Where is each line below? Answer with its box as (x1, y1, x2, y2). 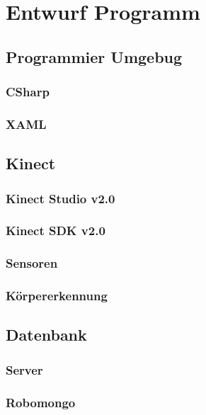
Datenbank (6, 324, 87, 346)
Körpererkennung (6, 287, 108, 305)
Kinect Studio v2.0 (6, 189, 115, 207)
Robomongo (6, 393, 76, 411)
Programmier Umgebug (6, 45, 183, 67)
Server (6, 360, 43, 378)
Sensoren (6, 254, 58, 272)
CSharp (6, 83, 50, 101)
